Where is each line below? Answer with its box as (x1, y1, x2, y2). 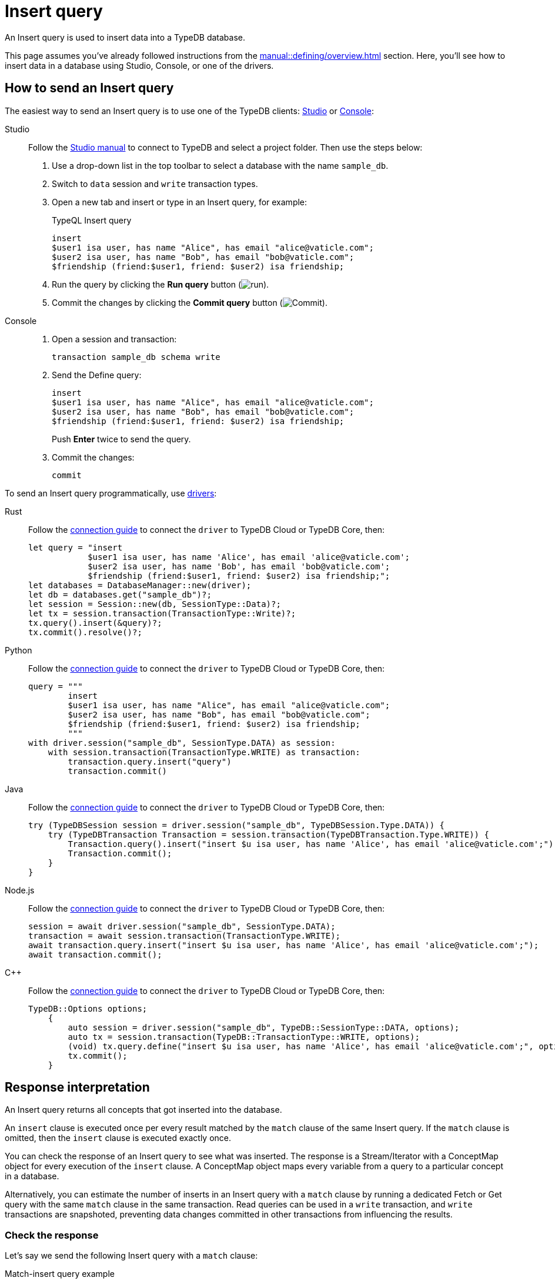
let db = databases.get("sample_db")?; (28, 589, 212, 599)
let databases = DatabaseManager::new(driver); (28, 580, 252, 590)
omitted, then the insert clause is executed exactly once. (5, 1133, 232, 1143)
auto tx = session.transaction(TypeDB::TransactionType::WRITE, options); (68, 1032, 420, 1042)
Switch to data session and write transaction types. (52, 178, 258, 189)
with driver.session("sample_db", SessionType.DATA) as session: (28, 738, 336, 748)
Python (5, 645, 32, 655)
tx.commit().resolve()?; (28, 627, 142, 637)
